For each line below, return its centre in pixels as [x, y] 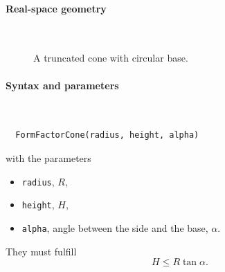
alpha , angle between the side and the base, [115, 227]
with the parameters [48, 157]
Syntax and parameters [62, 85]
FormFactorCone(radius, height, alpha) [107, 135]
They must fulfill [41, 251]
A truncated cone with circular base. [111, 58]
